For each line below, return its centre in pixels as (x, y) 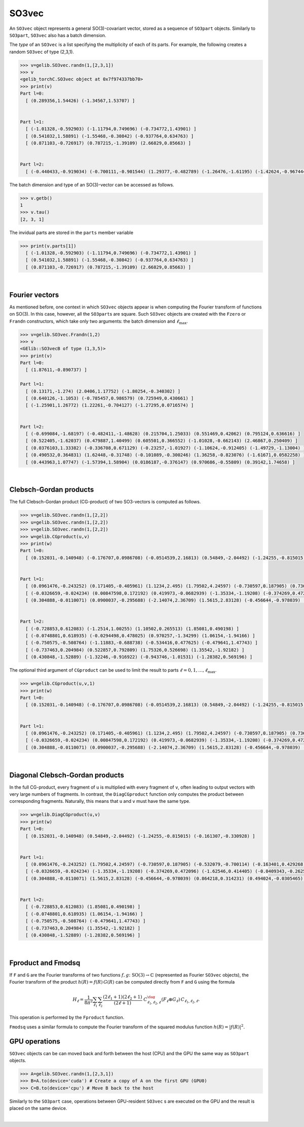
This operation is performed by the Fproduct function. (67, 1018)
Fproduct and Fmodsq (45, 963)
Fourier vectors (34, 295)
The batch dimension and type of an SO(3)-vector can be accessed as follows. (92, 184)
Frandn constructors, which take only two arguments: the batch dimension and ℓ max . (99, 322)
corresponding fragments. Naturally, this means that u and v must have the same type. (100, 801)
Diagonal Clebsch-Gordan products (67, 775)
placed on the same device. (38, 1108)
